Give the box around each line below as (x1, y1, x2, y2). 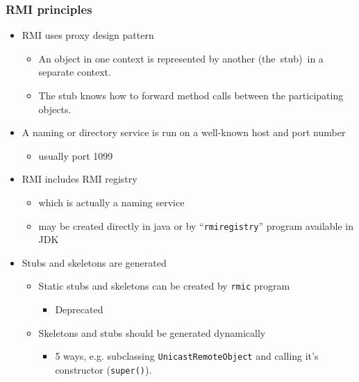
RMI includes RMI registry (22, 172, 137, 186)
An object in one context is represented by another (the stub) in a (38, 51, 324, 65)
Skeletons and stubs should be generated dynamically (38, 325, 266, 340)
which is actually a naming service (38, 194, 185, 209)
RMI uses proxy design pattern (22, 28, 154, 42)
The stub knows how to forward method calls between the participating (38, 88, 344, 102)
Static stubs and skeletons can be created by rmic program (38, 279, 290, 293)
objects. (38, 101, 72, 116)
